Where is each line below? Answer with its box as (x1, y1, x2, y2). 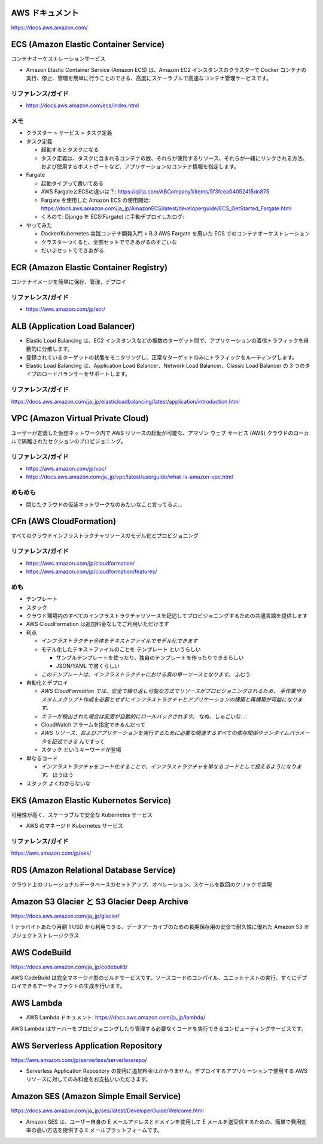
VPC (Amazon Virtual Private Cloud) (11, 413, 149, 423)
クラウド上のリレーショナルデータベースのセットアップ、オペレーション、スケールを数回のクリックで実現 (11, 881, 272, 888)
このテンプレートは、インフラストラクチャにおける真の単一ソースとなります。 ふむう (41, 671, 251, 678)
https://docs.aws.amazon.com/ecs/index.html (26, 102, 139, 109)
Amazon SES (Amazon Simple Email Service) (11, 1091, 181, 1101)
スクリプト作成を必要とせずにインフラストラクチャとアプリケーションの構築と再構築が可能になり (56, 695, 297, 703)
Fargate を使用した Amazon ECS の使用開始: (41, 196, 151, 204)
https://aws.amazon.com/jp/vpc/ (26, 465, 107, 473)
